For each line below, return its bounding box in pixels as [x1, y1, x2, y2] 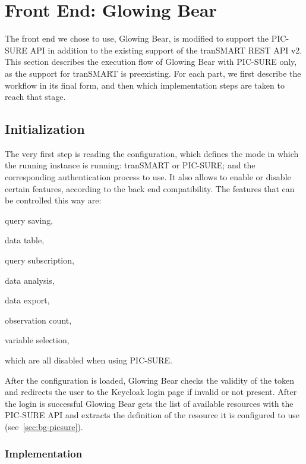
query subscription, [5, 254, 74, 267]
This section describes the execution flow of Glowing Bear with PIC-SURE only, [5, 55, 297, 68]
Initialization [5, 120, 85, 138]
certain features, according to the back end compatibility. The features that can [5, 182, 295, 195]
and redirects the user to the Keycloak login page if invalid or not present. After [5, 385, 297, 398]
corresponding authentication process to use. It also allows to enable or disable [5, 171, 291, 183]
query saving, [5, 214, 53, 226]
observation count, [5, 313, 72, 326]
